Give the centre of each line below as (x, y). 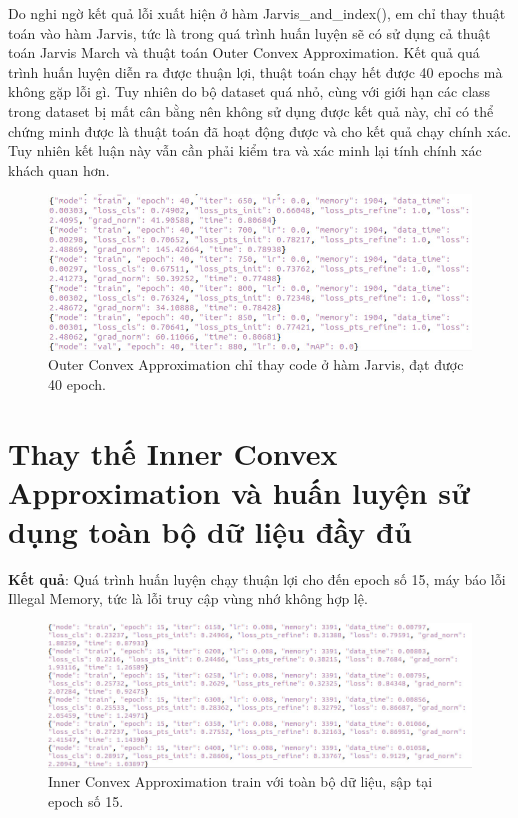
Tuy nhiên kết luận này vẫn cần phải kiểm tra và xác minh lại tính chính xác (245, 150)
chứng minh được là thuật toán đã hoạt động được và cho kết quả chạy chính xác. (260, 130)
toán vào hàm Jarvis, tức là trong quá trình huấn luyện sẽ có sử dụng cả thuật (249, 32)
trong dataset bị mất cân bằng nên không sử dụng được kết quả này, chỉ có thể (251, 110)
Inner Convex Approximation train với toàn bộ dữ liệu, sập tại (240, 781)
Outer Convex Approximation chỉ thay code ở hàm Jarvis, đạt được (256, 364)
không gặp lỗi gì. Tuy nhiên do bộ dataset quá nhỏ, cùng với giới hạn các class (249, 91)
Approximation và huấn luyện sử (239, 491)
